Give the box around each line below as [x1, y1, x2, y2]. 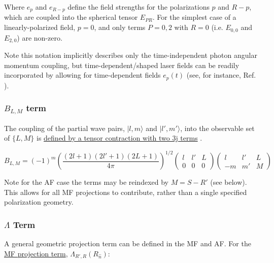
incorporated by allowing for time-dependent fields [4, 70, 161, 80]
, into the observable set [180, 122, 255, 133]
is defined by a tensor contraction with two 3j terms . [36, 133, 202, 143]
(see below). [210, 177, 247, 187]
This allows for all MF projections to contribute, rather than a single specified [4, 186, 247, 197]
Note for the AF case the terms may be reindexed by [4, 177, 168, 187]
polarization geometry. [4, 196, 74, 207]
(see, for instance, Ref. [186, 70, 256, 80]
